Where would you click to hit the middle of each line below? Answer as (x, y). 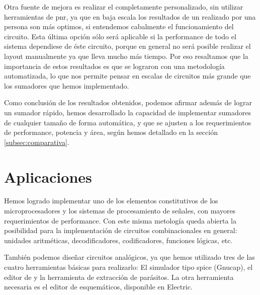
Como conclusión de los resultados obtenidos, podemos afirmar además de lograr (128, 102)
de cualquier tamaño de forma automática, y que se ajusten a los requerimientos (128, 122)
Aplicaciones (48, 176)
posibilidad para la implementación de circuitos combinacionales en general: (121, 230)
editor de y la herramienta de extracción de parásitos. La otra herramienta (119, 277)
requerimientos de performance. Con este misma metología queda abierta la (120, 220)
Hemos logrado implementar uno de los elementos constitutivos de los (111, 201)
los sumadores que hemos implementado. (67, 85)
